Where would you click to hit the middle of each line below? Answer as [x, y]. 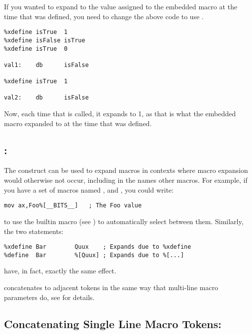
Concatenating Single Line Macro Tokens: [113, 323]
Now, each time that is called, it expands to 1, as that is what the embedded [120, 114]
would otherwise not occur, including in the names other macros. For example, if [126, 180]
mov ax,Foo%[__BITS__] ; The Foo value [73, 206]
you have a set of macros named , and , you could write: [89, 189]
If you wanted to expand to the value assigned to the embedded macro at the [121, 6]
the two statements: [34, 231]
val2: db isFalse [46, 98]
